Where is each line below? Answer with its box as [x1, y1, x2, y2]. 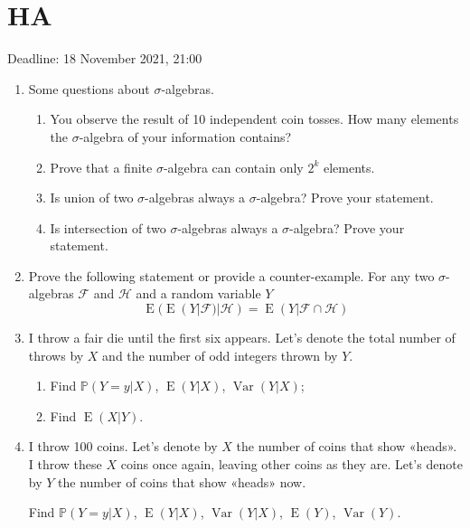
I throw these [28, 455, 102, 474]
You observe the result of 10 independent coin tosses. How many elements [50, 109, 459, 128]
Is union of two [50, 188, 134, 207]
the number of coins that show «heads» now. [58, 472, 306, 491]
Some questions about [28, 79, 150, 98]
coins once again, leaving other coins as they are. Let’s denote [120, 455, 463, 474]
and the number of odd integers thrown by [102, 345, 338, 364]
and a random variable [136, 284, 261, 303]
